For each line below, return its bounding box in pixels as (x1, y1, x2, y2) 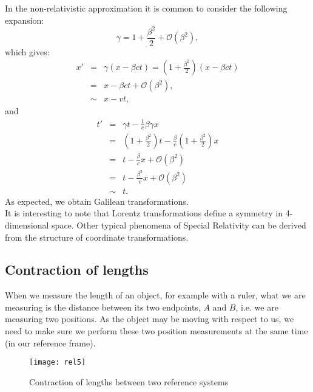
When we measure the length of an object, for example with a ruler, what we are (5, 289, 306, 301)
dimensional (5, 218, 49, 231)
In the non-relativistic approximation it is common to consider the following (5, 2, 288, 14)
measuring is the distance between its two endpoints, (5, 300, 201, 313)
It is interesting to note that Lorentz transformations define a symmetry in (5, 207, 283, 219)
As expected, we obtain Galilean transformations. (5, 194, 189, 207)
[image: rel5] (29, 358, 86, 367)
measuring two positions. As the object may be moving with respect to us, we (5, 312, 294, 325)
